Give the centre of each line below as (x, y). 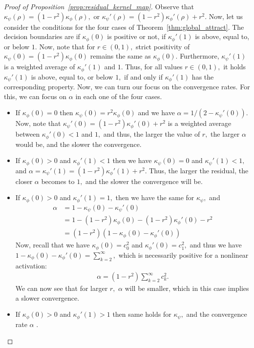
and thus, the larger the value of (152, 134)
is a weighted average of (40, 67)
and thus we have (216, 245)
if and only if (143, 76)
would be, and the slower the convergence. (78, 144)
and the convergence (217, 314)
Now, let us (226, 16)
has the (203, 76)
